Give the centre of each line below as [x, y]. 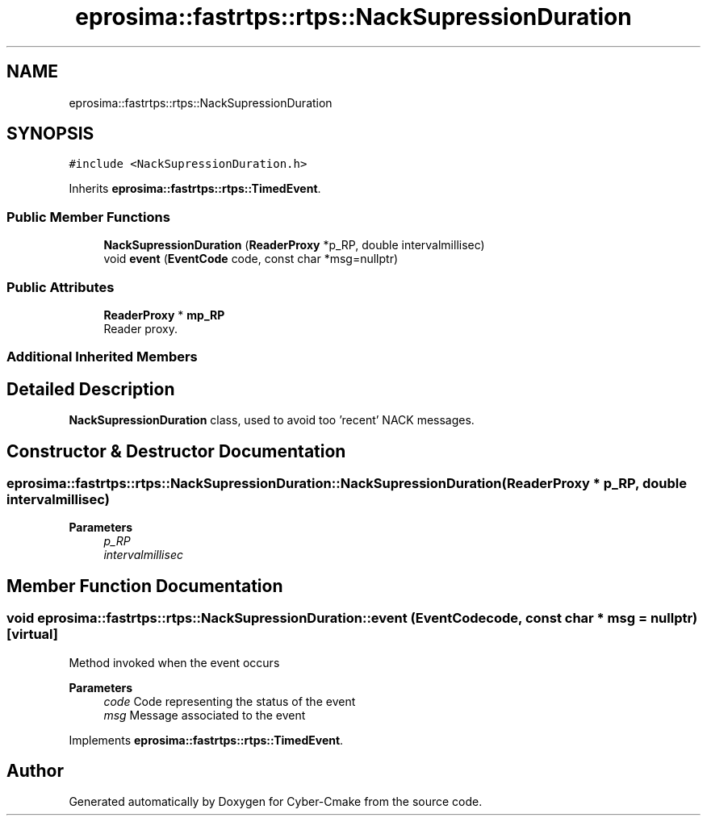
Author [35, 771]
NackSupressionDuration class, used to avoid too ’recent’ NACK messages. [272, 420]
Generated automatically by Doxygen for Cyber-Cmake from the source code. [276, 802]
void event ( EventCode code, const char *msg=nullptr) [251, 259]
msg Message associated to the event [205, 715]
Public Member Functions [88, 217]
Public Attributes [61, 287]
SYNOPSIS [50, 134]
